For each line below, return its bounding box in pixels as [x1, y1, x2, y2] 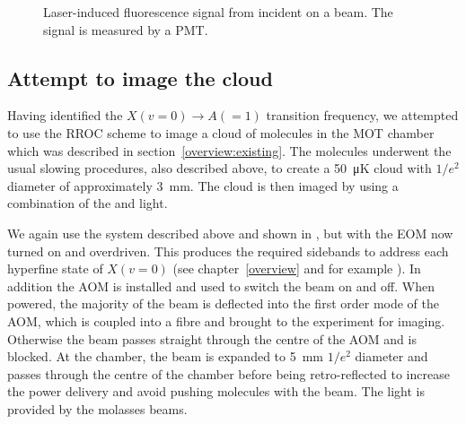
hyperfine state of [7, 259, 103, 278]
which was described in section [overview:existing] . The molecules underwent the [7, 141, 452, 160]
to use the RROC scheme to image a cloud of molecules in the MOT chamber [7, 123, 435, 142]
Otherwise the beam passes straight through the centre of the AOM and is [7, 329, 417, 348]
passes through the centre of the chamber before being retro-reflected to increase [7, 364, 450, 383]
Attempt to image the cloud [7, 64, 273, 91]
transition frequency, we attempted [266, 106, 459, 125]
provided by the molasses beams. [7, 399, 188, 418]
